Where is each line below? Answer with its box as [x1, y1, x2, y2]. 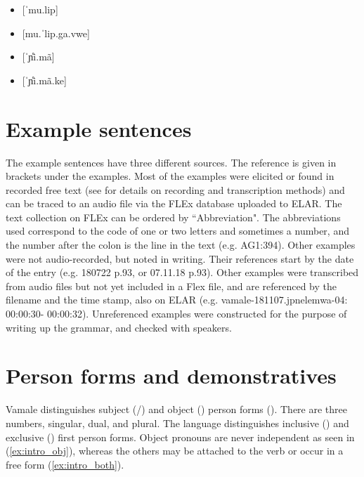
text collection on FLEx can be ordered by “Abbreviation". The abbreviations [6, 209, 341, 224]
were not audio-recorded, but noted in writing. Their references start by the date [6, 251, 354, 266]
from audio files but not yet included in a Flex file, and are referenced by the [6, 278, 337, 293]
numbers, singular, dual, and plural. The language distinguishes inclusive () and [6, 415, 349, 430]
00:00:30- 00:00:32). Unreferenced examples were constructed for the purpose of [6, 306, 347, 321]
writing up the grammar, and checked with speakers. [6, 320, 232, 334]
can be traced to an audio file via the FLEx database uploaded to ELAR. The [6, 196, 342, 211]
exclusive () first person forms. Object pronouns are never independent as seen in [6, 429, 355, 444]
